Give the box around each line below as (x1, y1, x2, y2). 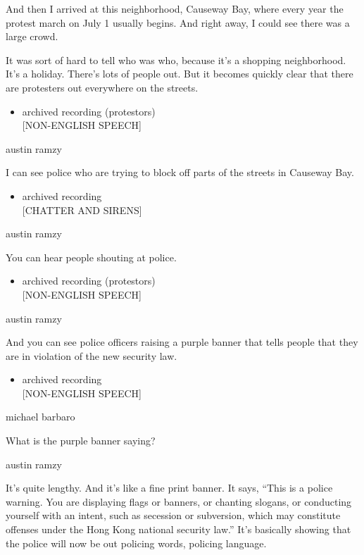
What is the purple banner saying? (6, 433, 156, 448)
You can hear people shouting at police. (6, 249, 177, 264)
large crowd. (6, 29, 58, 44)
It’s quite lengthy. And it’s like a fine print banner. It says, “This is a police (6, 480, 333, 495)
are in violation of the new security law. (6, 348, 177, 363)
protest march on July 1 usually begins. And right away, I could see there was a (6, 15, 350, 30)
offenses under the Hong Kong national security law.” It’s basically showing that (6, 522, 351, 537)
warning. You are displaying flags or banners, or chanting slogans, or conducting (6, 494, 352, 509)
